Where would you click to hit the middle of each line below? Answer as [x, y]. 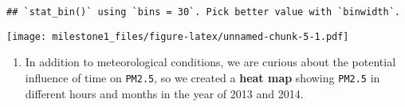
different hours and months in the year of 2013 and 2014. [164, 93]
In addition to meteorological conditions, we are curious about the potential [210, 62]
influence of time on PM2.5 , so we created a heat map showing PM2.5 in [202, 77]
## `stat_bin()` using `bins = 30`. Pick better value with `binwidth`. [203, 12]
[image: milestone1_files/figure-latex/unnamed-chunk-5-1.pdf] [178, 36]
